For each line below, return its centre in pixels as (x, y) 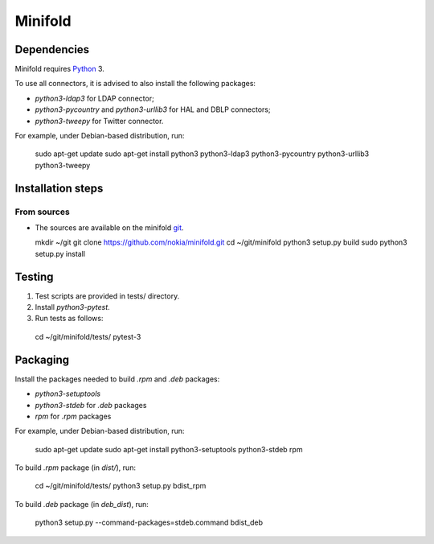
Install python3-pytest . (72, 307)
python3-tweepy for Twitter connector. (99, 121)
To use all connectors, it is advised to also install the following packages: (135, 84)
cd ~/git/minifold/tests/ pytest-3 (88, 336)
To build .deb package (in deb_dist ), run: (82, 504)
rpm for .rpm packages (73, 416)
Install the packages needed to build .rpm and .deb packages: (117, 379)
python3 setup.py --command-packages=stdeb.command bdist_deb (149, 522)
